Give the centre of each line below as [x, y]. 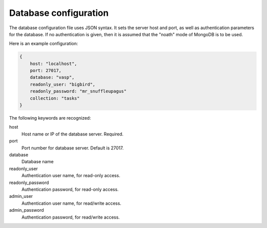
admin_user [21, 196]
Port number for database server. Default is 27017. [72, 148]
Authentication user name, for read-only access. [71, 176]
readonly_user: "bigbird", [63, 84]
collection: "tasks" [55, 98]
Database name [38, 162]
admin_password [26, 210]
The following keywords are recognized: [50, 118]
